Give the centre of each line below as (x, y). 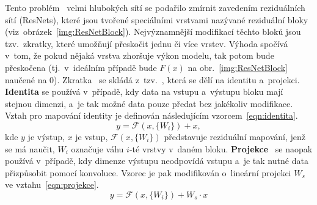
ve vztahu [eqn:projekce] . (52, 184)
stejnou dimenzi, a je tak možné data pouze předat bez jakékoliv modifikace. (149, 103)
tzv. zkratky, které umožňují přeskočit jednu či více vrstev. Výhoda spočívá (147, 43)
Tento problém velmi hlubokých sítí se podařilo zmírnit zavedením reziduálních (155, 7)
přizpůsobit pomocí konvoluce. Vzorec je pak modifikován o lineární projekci (148, 172)
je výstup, (46, 136)
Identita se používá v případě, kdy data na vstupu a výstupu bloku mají (144, 91)
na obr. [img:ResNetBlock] (238, 67)
